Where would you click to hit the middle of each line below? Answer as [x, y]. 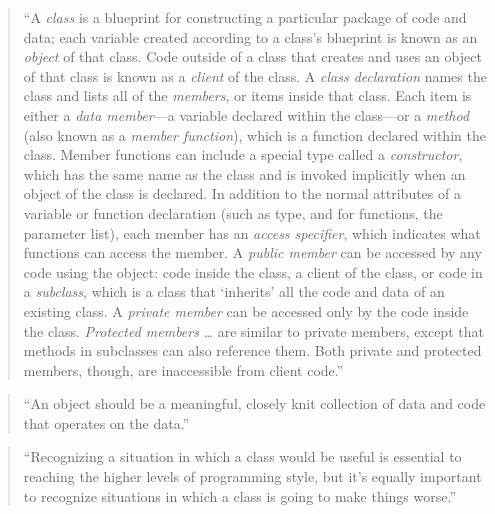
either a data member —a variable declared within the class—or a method [246, 114]
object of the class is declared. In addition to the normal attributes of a [242, 193]
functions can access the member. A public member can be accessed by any [252, 252]
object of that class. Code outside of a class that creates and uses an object [252, 56]
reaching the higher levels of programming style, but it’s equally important [252, 476]
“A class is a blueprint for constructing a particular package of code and [245, 17]
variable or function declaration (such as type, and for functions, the [233, 212]
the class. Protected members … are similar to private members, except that [253, 330]
